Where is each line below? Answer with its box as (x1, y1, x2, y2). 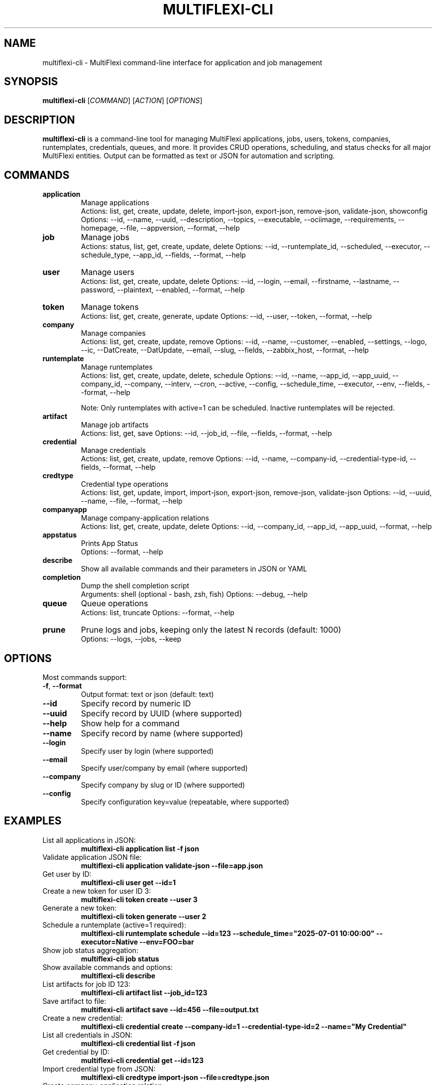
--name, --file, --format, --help (81, 497, 183, 506)
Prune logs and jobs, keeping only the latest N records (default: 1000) (81, 625, 341, 635)
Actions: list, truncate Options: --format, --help (81, 608, 234, 617)
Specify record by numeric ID (81, 698, 191, 708)
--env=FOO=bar (139, 937, 194, 946)
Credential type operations (81, 480, 169, 489)
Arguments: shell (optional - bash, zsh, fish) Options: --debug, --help (81, 590, 308, 599)
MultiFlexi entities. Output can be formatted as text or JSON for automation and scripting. (42, 151, 335, 160)
